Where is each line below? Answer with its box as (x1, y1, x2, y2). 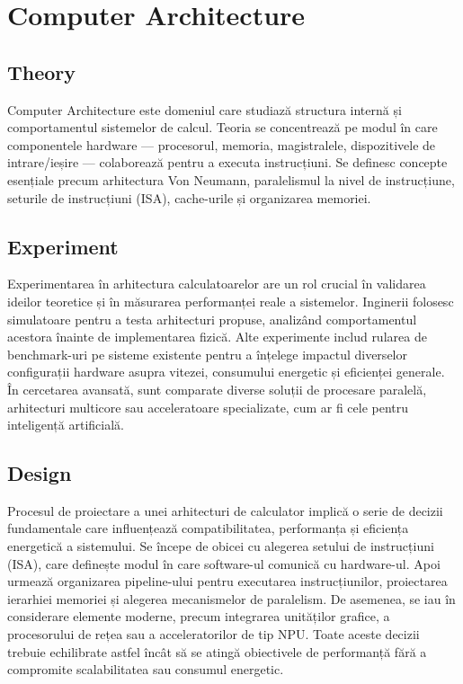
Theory (7, 58, 76, 85)
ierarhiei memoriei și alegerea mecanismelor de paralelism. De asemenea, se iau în (7, 589, 456, 608)
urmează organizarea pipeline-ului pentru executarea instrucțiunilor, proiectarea (7, 572, 448, 591)
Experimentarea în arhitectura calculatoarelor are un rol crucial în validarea (7, 274, 426, 293)
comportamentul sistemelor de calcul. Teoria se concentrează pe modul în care (7, 118, 438, 137)
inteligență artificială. (7, 415, 124, 434)
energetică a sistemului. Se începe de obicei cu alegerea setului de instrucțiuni (7, 537, 434, 555)
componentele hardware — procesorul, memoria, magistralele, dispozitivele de (7, 135, 436, 154)
